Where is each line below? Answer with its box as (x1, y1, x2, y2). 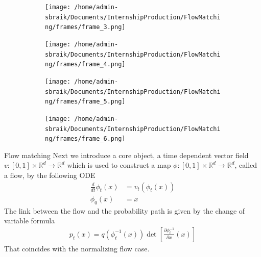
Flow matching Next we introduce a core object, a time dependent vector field (4, 149, 249, 160)
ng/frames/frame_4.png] (45, 61, 126, 68)
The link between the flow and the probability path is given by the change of (4, 205, 245, 216)
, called (234, 160, 257, 170)
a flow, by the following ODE (4, 170, 96, 181)
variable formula (4, 215, 55, 226)
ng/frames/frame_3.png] (45, 23, 126, 31)
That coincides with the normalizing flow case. (4, 243, 150, 253)
